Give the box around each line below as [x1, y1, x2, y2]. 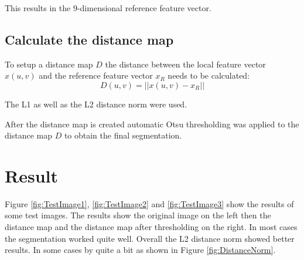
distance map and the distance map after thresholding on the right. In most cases [5, 221, 298, 233]
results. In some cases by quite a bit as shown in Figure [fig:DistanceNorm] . [5, 244, 276, 256]
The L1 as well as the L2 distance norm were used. [5, 97, 187, 110]
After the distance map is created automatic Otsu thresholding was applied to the [5, 117, 299, 130]
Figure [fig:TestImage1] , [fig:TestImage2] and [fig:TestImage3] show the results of [5, 197, 294, 210]
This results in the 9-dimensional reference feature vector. [5, 2, 211, 13]
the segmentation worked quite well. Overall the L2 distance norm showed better [5, 232, 295, 244]
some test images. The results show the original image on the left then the [5, 209, 271, 221]
